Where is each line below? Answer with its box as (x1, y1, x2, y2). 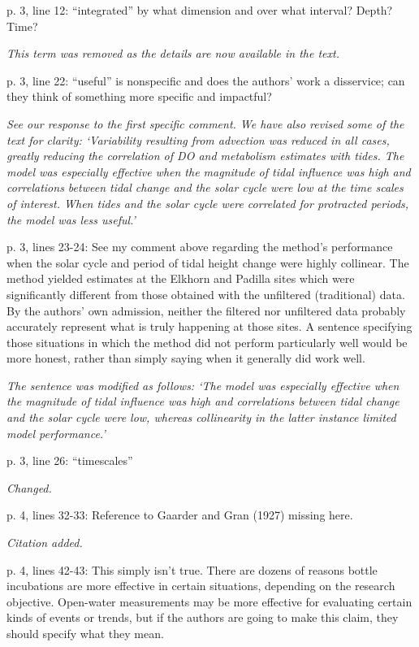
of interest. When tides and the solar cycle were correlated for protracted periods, (6, 194, 409, 211)
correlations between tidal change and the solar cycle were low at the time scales (6, 179, 404, 196)
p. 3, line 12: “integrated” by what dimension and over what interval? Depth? (6, 2, 393, 18)
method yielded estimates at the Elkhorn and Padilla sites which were (6, 270, 355, 287)
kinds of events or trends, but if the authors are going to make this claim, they (6, 609, 399, 626)
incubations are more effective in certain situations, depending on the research (6, 577, 395, 594)
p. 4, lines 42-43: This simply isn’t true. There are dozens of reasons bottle (6, 561, 378, 578)
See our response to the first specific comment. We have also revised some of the (6, 115, 404, 132)
